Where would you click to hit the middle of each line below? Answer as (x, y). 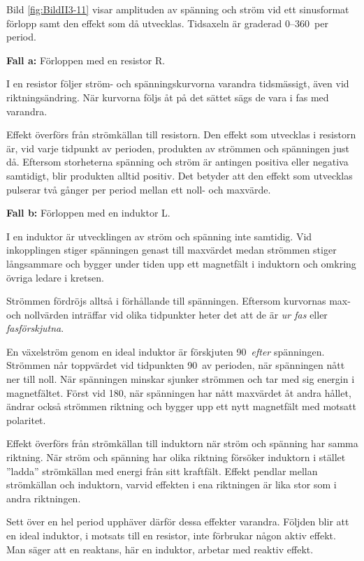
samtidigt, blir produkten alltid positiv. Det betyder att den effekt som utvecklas (180, 175)
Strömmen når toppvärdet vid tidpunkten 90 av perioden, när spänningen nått (176, 365)
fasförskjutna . (35, 328)
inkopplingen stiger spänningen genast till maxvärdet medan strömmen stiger (172, 250)
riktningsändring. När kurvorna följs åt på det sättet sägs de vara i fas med (168, 97)
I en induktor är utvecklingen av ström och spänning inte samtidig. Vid (159, 236)
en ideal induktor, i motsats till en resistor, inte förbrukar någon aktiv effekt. (171, 535)
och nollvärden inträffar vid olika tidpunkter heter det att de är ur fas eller (167, 314)
